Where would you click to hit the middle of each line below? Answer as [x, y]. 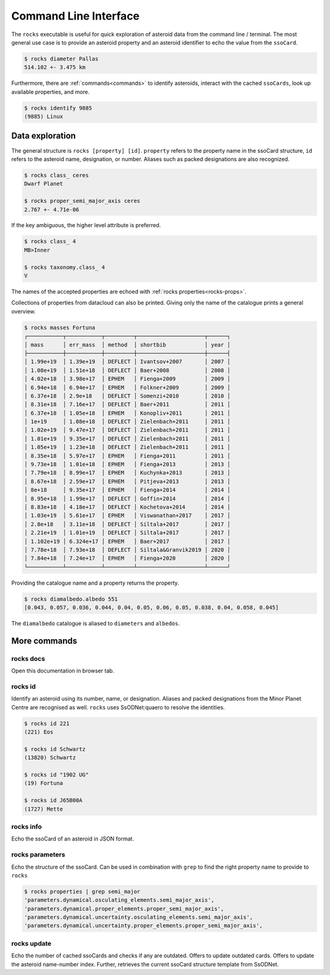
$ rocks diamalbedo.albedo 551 [71, 599]
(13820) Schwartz [50, 758]
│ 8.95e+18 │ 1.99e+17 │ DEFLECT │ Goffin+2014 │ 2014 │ [127, 498]
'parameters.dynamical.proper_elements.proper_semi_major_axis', [124, 908]
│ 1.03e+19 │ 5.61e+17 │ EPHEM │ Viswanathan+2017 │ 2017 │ [127, 516]
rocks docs [28, 659]
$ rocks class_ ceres [57, 175]
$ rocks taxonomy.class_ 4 [64, 267]
